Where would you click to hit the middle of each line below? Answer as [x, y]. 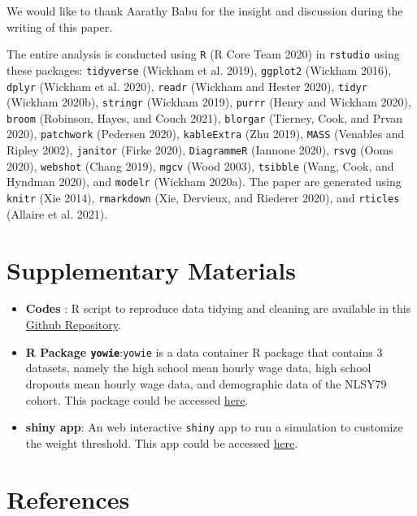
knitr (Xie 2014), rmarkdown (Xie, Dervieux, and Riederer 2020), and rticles [203, 198]
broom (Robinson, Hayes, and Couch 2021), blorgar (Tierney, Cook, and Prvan [205, 117]
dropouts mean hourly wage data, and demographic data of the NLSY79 [206, 383]
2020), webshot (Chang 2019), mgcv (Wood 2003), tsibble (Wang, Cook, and [200, 165]
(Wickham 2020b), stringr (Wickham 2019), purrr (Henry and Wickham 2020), [209, 102]
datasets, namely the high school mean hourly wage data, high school [198, 368]
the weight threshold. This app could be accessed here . [162, 442]
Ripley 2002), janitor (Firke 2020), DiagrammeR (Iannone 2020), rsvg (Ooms [200, 150]
